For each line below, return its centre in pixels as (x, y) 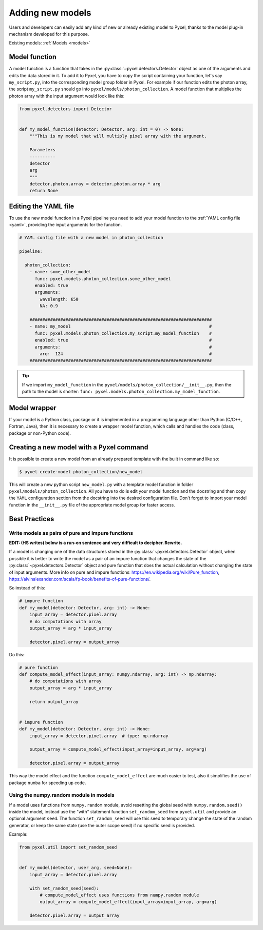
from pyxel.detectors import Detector (66, 109)
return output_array (54, 702)
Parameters (42, 150)
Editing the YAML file (41, 206)
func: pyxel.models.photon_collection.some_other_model (103, 279)
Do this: (17, 654)
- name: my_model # (121, 326)
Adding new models (50, 13)
